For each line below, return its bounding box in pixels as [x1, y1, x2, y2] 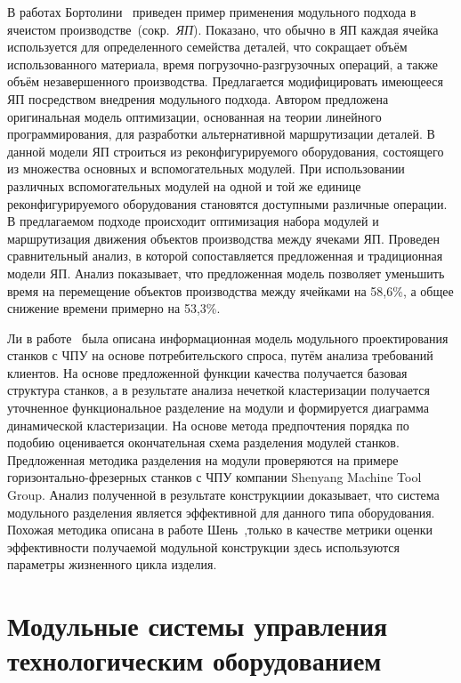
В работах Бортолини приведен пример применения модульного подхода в [7, 3, 417, 20]
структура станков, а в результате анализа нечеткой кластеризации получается [7, 381, 430, 399]
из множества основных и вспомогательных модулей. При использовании [7, 159, 405, 178]
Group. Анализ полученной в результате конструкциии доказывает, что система [7, 486, 440, 504]
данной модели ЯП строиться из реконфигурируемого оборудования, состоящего [7, 141, 444, 160]
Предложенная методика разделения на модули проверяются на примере [7, 450, 399, 469]
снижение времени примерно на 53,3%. [7, 299, 221, 317]
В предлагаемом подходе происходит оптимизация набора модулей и [7, 212, 379, 230]
